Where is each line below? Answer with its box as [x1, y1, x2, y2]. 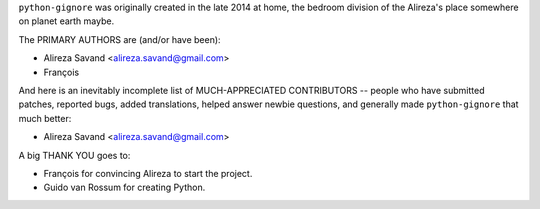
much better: [18, 112, 72, 124]
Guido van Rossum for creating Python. [43, 181, 206, 194]
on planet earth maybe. [18, 15, 115, 27]
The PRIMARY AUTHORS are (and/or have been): [18, 33, 221, 45]
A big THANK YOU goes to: [18, 149, 131, 161]
